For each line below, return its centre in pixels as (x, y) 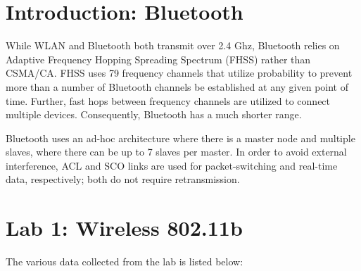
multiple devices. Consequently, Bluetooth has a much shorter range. (154, 114)
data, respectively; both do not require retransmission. (123, 179)
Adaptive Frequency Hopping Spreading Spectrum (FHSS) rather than (158, 59)
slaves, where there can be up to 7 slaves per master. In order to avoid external (176, 152)
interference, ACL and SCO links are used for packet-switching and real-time (172, 165)
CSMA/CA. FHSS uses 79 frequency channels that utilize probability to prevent (179, 73)
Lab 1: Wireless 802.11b (124, 228)
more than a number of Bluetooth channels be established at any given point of (177, 86)
